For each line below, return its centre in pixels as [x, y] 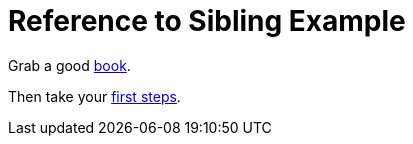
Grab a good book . [69, 65]
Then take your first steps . [94, 96]
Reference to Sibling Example [207, 21]
